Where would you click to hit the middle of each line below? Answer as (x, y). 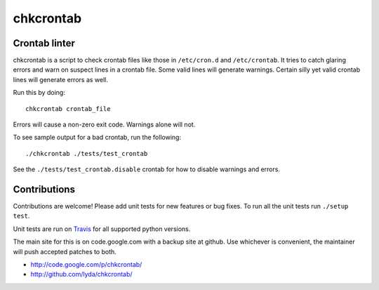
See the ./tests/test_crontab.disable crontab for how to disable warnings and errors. (147, 169)
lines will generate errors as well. (61, 79)
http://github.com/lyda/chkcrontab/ (81, 275)
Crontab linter (44, 43)
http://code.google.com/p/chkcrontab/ (86, 265)
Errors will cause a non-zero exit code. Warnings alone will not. (104, 125)
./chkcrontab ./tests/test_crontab (87, 153)
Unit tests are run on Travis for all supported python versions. (102, 229)
